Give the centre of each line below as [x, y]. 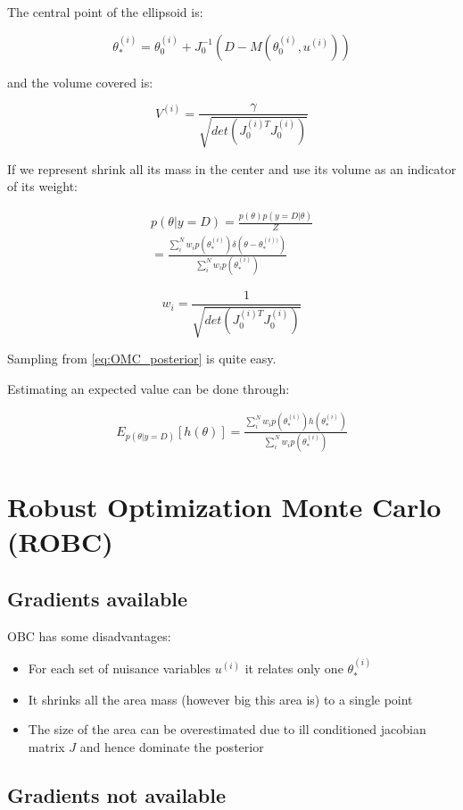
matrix [46, 746]
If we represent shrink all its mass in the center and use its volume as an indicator [232, 168]
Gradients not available [117, 794]
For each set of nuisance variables [120, 668]
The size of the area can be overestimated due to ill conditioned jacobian [227, 729]
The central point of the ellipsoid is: [105, 12]
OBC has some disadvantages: [89, 635]
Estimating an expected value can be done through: [149, 388]
